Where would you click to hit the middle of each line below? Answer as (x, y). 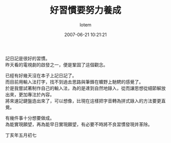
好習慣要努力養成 (85, 10)
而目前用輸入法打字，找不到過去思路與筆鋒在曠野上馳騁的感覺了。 (74, 82)
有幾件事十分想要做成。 (30, 118)
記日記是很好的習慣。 (27, 58)
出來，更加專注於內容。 (30, 94)
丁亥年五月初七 (21, 135)
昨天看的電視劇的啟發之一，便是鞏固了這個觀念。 (56, 64)
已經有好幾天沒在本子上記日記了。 (41, 75)
